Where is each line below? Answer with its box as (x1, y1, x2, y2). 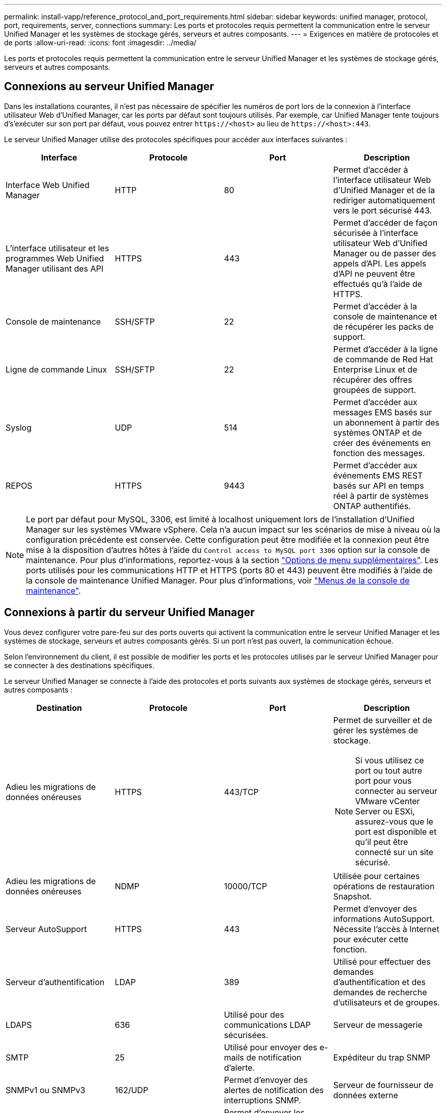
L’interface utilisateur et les (6, 243, 109, 253)
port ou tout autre (355, 765, 423, 776)
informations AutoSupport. (333, 913, 435, 924)
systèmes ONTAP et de (333, 427, 422, 438)
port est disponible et (355, 826, 437, 837)
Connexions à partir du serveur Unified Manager (4, 606, 255, 619)
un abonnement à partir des (333, 417, 439, 428)
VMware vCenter (355, 796, 420, 806)
